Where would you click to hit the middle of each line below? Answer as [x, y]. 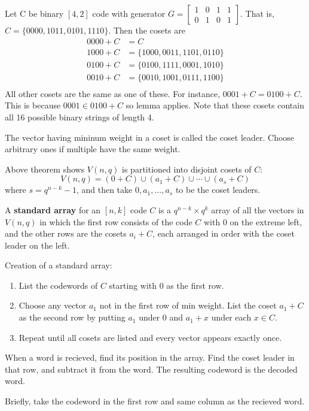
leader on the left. [37, 245]
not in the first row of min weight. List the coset [188, 305]
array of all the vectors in [258, 209]
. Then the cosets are [147, 30]
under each [231, 317]
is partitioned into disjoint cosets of [187, 169]
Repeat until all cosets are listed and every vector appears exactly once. [150, 337]
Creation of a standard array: [59, 265]
